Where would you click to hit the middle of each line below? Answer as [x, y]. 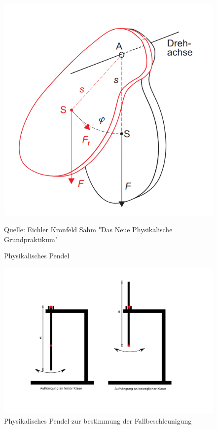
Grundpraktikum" [31, 239]
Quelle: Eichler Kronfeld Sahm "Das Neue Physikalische [88, 229]
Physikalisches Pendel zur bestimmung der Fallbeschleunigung [98, 421]
